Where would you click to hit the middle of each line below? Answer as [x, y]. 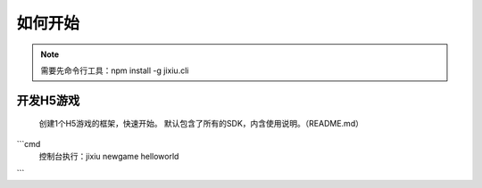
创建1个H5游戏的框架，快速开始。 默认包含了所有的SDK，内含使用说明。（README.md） [201, 124]
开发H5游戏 [48, 100]
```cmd [29, 143]
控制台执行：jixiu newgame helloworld [109, 157]
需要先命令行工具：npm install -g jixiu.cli [115, 70]
